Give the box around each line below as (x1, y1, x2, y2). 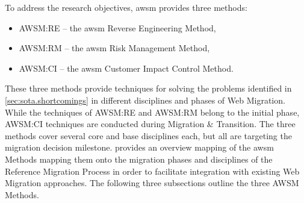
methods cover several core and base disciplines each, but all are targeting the (5, 129, 292, 142)
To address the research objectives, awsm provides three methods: (5, 1, 247, 13)
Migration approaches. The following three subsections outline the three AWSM (5, 176, 299, 189)
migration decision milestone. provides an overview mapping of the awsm (5, 141, 274, 154)
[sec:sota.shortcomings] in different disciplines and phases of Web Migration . (5, 93, 285, 106)
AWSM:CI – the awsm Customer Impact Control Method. (19, 61, 234, 74)
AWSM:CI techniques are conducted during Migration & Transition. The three (5, 117, 296, 130)
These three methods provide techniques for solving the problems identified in (5, 82, 292, 95)
